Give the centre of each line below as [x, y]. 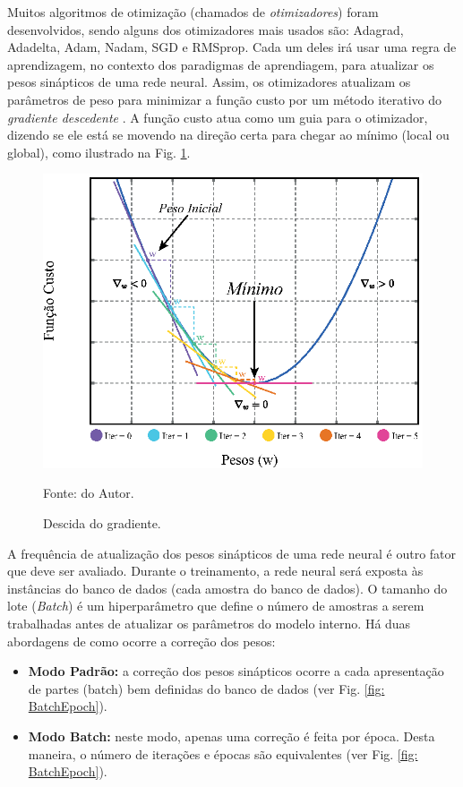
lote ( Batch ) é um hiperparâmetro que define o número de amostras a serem [216, 606]
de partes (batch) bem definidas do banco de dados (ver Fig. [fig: [206, 688]
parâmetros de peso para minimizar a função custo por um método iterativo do [225, 99]
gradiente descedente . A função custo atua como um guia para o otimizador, [218, 117]
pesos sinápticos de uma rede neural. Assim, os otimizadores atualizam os [209, 82]
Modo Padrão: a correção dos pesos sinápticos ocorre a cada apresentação [236, 671]
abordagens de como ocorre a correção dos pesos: [141, 641]
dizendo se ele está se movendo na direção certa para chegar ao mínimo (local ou [228, 135]
